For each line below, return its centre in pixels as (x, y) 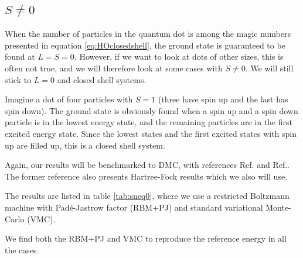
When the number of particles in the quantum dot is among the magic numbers (148, 34)
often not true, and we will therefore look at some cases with (114, 68)
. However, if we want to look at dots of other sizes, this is (179, 56)
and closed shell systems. (102, 79)
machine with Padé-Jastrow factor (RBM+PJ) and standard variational (134, 207)
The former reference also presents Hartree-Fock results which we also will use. (146, 176)
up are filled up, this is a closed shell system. (85, 145)
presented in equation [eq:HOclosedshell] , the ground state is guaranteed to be (145, 45)
